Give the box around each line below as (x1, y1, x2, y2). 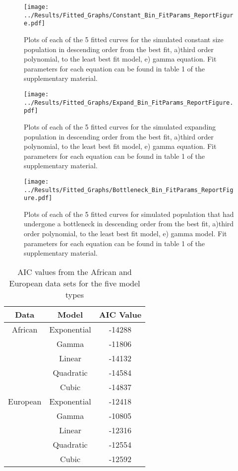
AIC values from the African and (17, 266, 132, 277)
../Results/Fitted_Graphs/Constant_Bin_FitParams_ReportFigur (24, 11, 234, 19)
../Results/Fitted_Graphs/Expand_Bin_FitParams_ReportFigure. (24, 99, 234, 106)
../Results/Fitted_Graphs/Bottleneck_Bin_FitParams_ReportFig (24, 186, 234, 194)
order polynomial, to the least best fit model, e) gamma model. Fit (24, 228, 227, 239)
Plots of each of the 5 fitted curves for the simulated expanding (24, 121, 216, 132)
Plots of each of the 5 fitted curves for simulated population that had (24, 208, 234, 219)
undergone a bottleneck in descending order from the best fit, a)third (24, 218, 234, 229)
